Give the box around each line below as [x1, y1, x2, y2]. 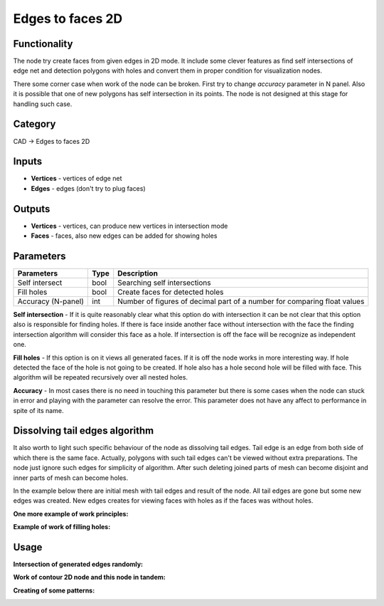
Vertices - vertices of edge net [31, 174, 122, 183]
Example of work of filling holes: [13, 523, 111, 531]
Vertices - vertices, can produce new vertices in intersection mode [31, 221, 228, 230]
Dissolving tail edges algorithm [13, 424, 154, 437]
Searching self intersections [117, 278, 211, 288]
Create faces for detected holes [117, 287, 224, 297]
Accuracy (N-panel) [17, 296, 85, 306]
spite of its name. [13, 406, 64, 414]
